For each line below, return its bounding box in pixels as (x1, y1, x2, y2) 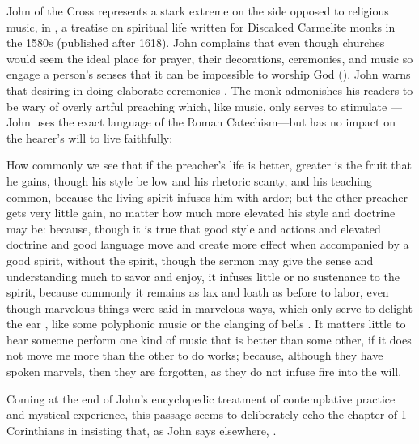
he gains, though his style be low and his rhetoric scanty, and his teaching (6, 172, 373, 189)
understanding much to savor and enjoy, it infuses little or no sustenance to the (6, 267, 400, 284)
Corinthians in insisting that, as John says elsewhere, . (6, 421, 277, 438)
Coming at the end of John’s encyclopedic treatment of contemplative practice (6, 390, 396, 407)
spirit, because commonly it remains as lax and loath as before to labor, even (6, 284, 389, 301)
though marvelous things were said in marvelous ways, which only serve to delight (6, 299, 413, 316)
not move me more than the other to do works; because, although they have (6, 347, 383, 364)
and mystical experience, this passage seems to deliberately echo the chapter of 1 (6, 406, 407, 423)
